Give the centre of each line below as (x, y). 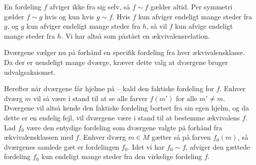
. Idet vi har (146, 146)
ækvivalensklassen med (39, 137)
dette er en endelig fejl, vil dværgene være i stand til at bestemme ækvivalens (122, 117)
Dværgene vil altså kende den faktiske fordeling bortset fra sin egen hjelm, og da (127, 108)
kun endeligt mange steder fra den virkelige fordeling (122, 156)
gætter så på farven (181, 137)
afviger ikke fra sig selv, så (90, 6)
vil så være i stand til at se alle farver (90, 98)
